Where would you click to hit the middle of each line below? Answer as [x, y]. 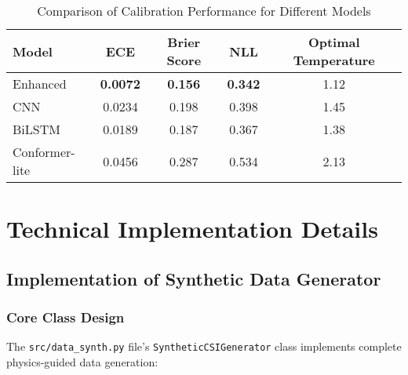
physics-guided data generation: [82, 362]
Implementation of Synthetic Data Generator [194, 278]
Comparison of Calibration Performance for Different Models [204, 11]
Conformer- [44, 152]
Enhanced [40, 84]
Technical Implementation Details [192, 229]
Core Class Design [66, 317]
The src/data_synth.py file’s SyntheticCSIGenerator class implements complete [204, 346]
